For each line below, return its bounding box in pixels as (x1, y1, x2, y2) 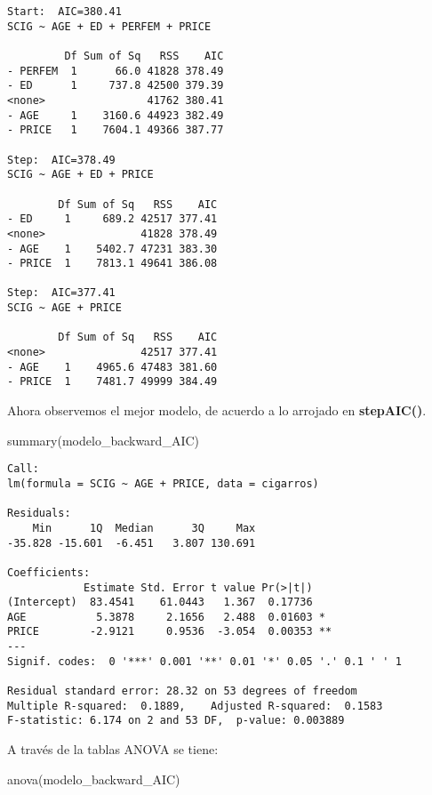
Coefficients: (7, 566, 91, 579)
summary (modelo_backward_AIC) (7, 430, 200, 449)
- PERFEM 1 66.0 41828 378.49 (7, 64, 224, 77)
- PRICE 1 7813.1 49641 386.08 (7, 257, 218, 270)
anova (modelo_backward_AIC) (7, 769, 180, 788)
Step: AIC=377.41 (7, 286, 116, 300)
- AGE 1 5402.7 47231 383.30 (7, 242, 218, 255)
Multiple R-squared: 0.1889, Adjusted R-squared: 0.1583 (7, 699, 383, 712)
